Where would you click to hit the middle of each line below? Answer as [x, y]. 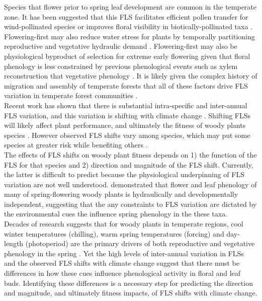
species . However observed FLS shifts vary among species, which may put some [127, 135]
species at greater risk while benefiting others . [76, 145]
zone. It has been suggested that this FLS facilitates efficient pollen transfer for [126, 16]
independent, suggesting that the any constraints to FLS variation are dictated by [130, 204]
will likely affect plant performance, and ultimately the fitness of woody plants [125, 125]
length [14, 243]
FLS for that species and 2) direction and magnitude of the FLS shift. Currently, [129, 164]
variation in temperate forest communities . [71, 95]
